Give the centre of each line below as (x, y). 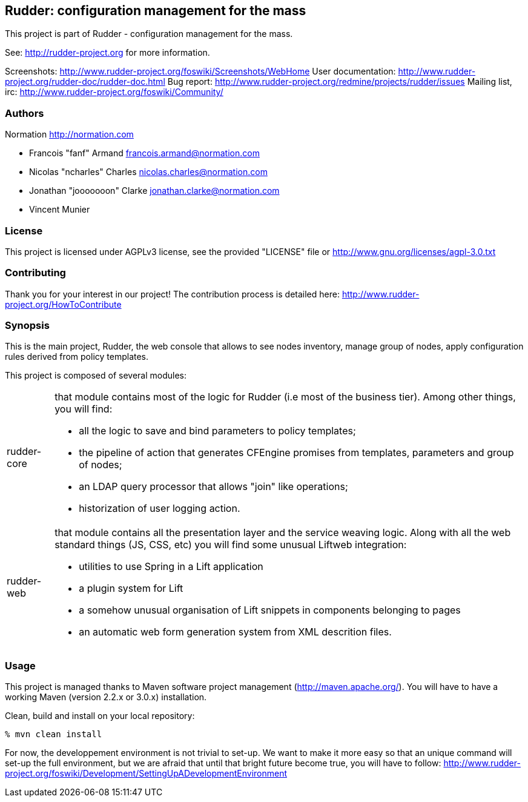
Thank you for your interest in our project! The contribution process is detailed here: (172, 294)
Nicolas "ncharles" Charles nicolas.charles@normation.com (148, 172)
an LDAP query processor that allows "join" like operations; (213, 487)
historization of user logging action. (160, 509)
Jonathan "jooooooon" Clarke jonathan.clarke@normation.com (154, 191)
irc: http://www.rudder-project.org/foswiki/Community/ (114, 92)
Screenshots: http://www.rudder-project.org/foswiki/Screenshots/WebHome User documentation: (200, 71)
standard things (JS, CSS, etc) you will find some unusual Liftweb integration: (231, 545)
